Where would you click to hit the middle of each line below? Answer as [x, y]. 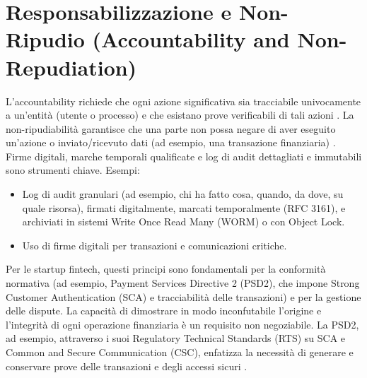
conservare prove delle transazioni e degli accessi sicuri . [127, 366]
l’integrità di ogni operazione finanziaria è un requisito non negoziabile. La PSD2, [182, 324]
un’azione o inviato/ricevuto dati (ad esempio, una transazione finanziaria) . [171, 142]
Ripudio [45, 39]
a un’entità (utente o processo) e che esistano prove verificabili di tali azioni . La [180, 115]
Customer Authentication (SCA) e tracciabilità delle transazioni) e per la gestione [183, 296]
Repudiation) [71, 67]
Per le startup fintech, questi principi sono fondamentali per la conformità [166, 269]
